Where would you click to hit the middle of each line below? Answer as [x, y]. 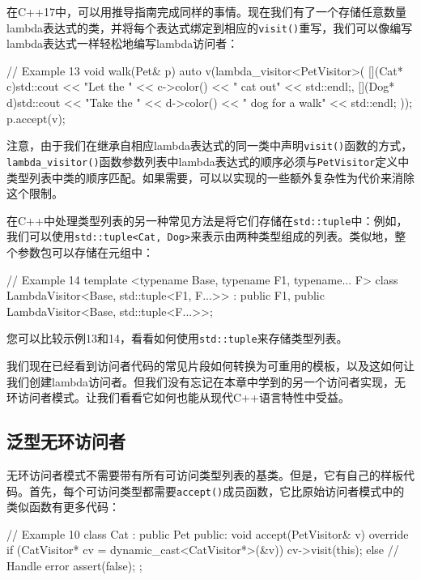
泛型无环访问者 [66, 441]
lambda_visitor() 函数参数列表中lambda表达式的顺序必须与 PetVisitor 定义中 [208, 161]
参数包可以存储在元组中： [85, 252]
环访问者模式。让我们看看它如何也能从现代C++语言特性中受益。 [178, 397]
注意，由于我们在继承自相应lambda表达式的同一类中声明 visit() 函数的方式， [210, 145]
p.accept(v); [36, 118]
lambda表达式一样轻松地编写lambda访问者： [123, 43]
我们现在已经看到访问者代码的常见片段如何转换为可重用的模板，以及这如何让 [210, 366]
